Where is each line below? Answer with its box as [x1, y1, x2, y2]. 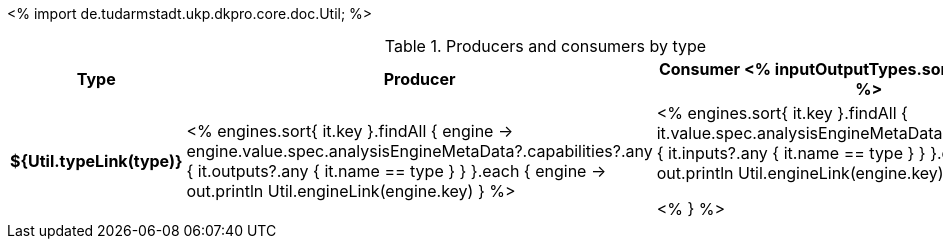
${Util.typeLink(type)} [10, 151, 183, 171]
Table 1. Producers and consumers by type [384, 36, 707, 56]
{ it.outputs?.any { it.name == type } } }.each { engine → [186, 161, 607, 181]
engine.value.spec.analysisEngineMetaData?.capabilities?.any [186, 141, 653, 161]
